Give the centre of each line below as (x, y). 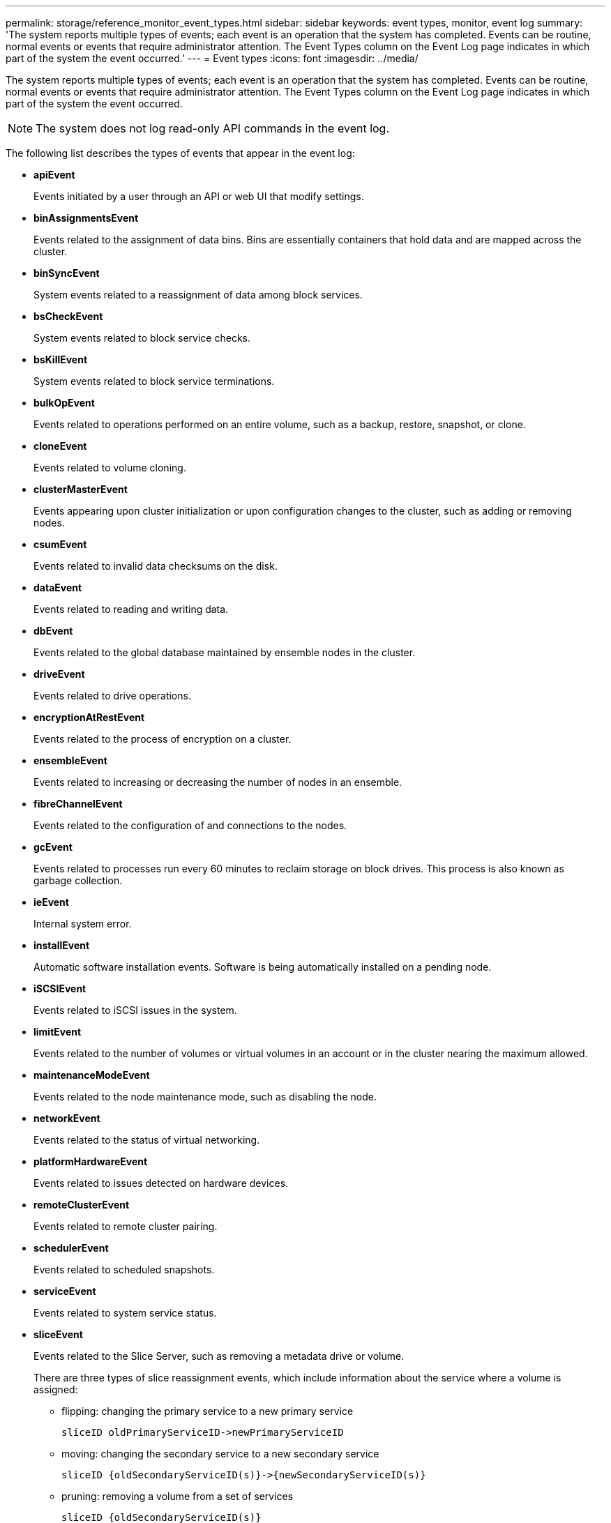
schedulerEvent (71, 1248)
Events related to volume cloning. (110, 468)
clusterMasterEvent (81, 489)
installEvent (62, 945)
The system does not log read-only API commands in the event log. (213, 128)
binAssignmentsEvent (86, 218)
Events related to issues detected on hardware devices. (161, 1183)
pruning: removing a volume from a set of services (178, 1496)
